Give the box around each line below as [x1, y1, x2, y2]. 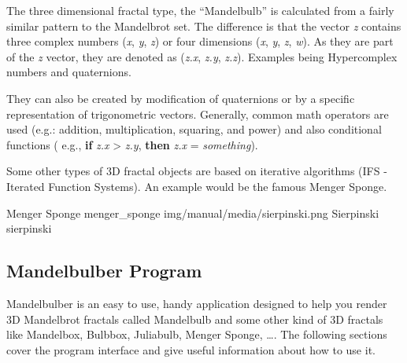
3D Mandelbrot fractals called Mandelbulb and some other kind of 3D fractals [6, 310, 383, 327]
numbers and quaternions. [6, 64, 131, 80]
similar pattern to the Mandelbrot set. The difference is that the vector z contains [6, 17, 401, 34]
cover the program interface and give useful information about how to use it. [6, 341, 376, 357]
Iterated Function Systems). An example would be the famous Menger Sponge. [6, 178, 387, 194]
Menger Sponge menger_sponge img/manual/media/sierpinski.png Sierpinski [6, 204, 379, 221]
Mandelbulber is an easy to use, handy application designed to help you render [6, 295, 387, 311]
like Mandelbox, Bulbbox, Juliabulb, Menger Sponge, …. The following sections [6, 326, 387, 343]
